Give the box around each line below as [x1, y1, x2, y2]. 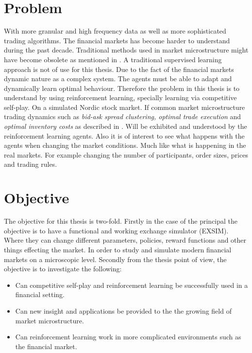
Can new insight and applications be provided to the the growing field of [15, 305, 232, 316]
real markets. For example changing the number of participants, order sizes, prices [4, 149, 248, 159]
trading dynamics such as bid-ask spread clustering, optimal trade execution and [4, 111, 241, 122]
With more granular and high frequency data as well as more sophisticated [4, 26, 226, 36]
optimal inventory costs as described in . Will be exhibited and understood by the [4, 121, 247, 131]
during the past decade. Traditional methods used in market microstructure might [4, 45, 249, 55]
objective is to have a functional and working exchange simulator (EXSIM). [4, 225, 229, 235]
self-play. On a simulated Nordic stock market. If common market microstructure [4, 102, 245, 112]
